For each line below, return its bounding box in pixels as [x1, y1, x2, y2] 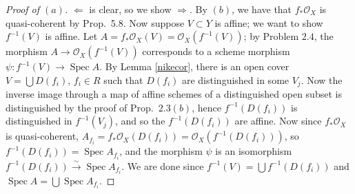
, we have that [231, 2, 292, 16]
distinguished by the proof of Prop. [6, 100, 154, 114]
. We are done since [121, 158, 204, 173]
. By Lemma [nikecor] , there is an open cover [99, 59, 290, 74]
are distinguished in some [181, 72, 290, 87]
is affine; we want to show [214, 15, 323, 30]
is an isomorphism [215, 144, 292, 158]
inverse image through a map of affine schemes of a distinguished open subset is [6, 87, 342, 101]
